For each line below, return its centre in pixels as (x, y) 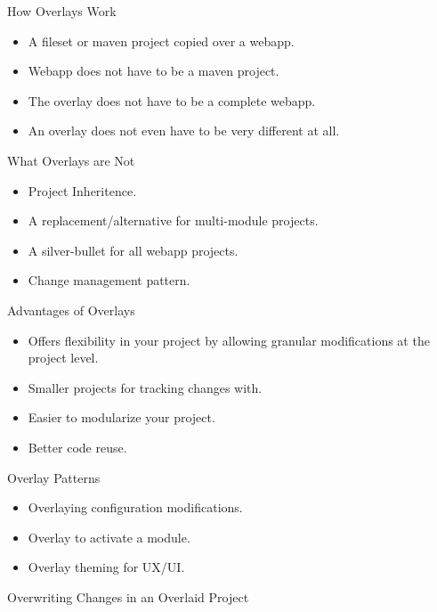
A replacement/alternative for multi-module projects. (173, 220)
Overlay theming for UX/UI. (106, 567)
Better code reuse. (77, 447)
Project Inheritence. (82, 190)
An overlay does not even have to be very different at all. (184, 131)
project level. (63, 358)
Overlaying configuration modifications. (135, 507)
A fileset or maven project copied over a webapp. (161, 41)
